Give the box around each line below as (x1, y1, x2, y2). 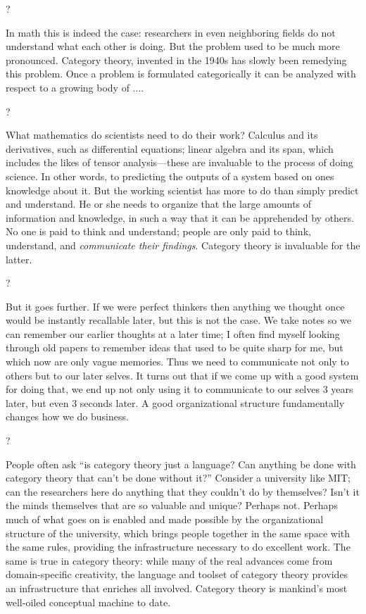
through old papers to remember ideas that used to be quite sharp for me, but (6, 340, 343, 355)
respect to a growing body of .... (6, 80, 144, 94)
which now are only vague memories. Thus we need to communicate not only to (6, 354, 349, 369)
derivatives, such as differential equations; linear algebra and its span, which (6, 141, 334, 156)
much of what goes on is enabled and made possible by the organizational (6, 512, 324, 526)
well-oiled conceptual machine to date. (6, 594, 171, 609)
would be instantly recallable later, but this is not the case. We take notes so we (6, 313, 351, 327)
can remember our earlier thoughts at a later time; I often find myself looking (6, 326, 340, 341)
